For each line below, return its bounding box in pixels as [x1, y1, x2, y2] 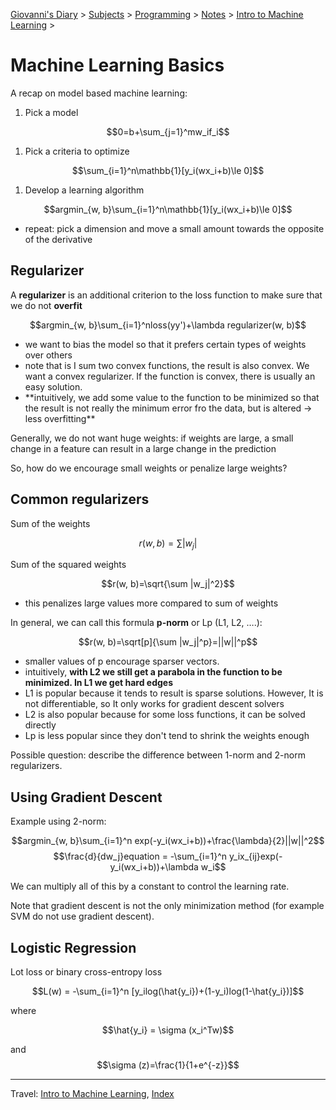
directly [24, 719, 57, 731]
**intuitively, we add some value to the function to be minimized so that [24, 391, 320, 403]
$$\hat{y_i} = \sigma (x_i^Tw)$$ [101, 1024, 235, 1036]
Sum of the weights [10, 517, 91, 529]
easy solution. [24, 380, 83, 393]
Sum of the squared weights [10, 559, 127, 571]
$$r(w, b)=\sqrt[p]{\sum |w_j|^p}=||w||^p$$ [78, 636, 258, 648]
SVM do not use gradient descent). [10, 910, 155, 923]
